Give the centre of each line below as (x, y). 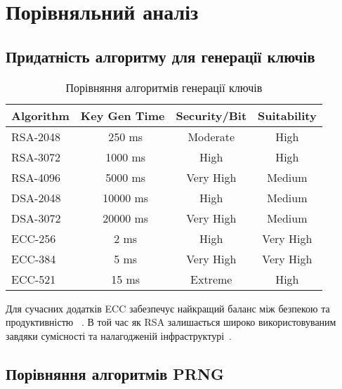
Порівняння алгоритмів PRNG (115, 373)
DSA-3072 (36, 218)
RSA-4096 (36, 177)
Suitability (287, 115)
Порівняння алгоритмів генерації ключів (164, 87)
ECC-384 (34, 258)
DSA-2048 (36, 197)
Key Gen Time (123, 115)
